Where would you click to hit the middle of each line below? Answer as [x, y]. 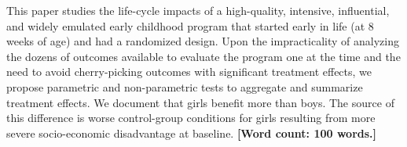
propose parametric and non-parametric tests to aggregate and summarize [185, 86]
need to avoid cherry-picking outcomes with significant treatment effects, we [189, 72]
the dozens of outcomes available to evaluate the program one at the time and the [203, 56]
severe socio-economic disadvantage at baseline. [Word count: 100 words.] [192, 133]
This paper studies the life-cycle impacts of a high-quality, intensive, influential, [198, 10]
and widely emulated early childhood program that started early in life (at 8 [190, 25]
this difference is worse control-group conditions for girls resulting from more [191, 118]
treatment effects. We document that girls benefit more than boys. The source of [200, 102]
